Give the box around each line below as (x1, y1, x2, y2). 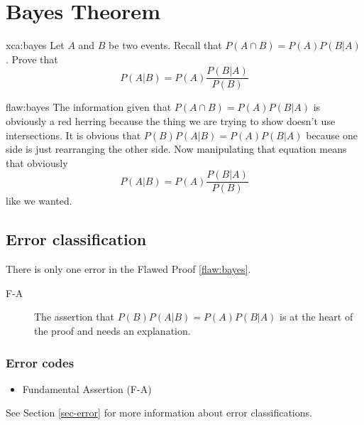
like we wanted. (6, 193, 72, 208)
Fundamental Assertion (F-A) (22, 381, 152, 396)
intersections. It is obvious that (6, 127, 141, 142)
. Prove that (6, 51, 58, 66)
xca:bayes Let (6, 38, 65, 53)
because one (306, 127, 358, 142)
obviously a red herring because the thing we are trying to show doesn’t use (6, 113, 336, 128)
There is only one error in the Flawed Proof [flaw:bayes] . (6, 262, 251, 276)
